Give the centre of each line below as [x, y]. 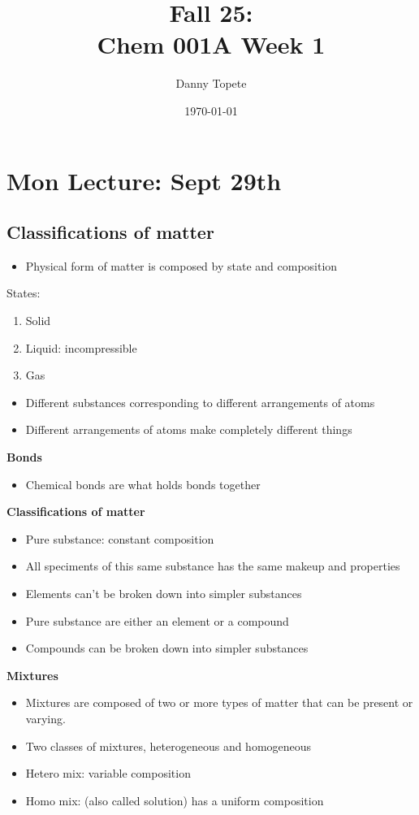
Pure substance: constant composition [120, 538]
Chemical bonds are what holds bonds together [143, 484]
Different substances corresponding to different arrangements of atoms [200, 402]
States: [24, 293]
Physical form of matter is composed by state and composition [181, 265]
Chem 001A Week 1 [211, 44]
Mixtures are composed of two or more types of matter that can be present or [219, 702]
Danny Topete [211, 83]
